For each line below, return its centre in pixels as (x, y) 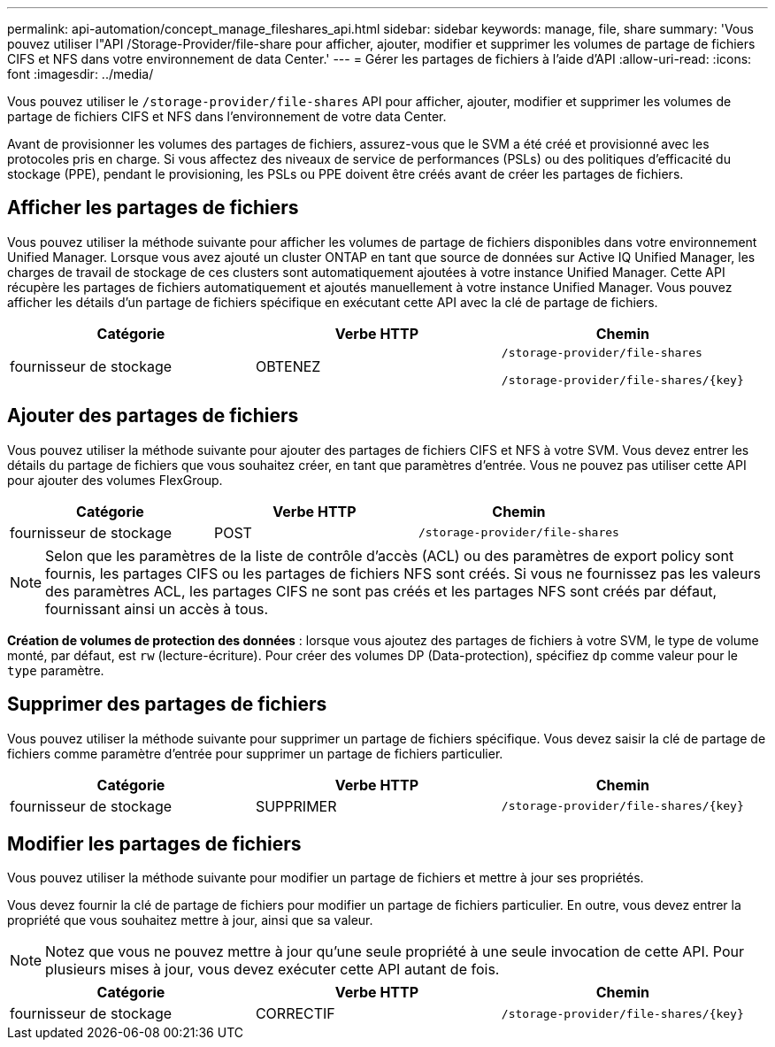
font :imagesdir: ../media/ (81, 74)
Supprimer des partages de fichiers (167, 704)
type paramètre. (56, 670)
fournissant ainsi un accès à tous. (157, 608)
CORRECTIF (295, 1014)
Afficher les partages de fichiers (153, 208)
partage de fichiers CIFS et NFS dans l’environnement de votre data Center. (227, 116)
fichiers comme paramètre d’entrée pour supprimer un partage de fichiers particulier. (255, 753)
